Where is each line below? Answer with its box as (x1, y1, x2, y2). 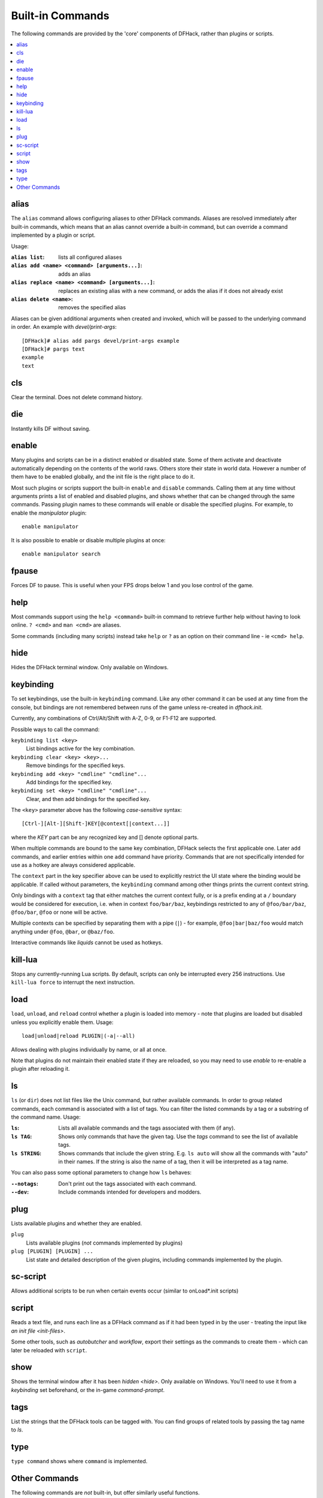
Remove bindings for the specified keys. (26, 762, 126, 769)
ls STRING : (11, 1149, 42, 1156)
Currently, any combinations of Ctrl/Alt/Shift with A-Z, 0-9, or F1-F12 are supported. (11, 715, 217, 722)
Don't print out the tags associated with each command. (58, 1180, 197, 1187)
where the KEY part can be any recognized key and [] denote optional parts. (11, 833, 199, 841)
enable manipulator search (22, 550, 101, 557)
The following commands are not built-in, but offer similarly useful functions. (11, 1489, 200, 1496)
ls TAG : (11, 1132, 32, 1140)
